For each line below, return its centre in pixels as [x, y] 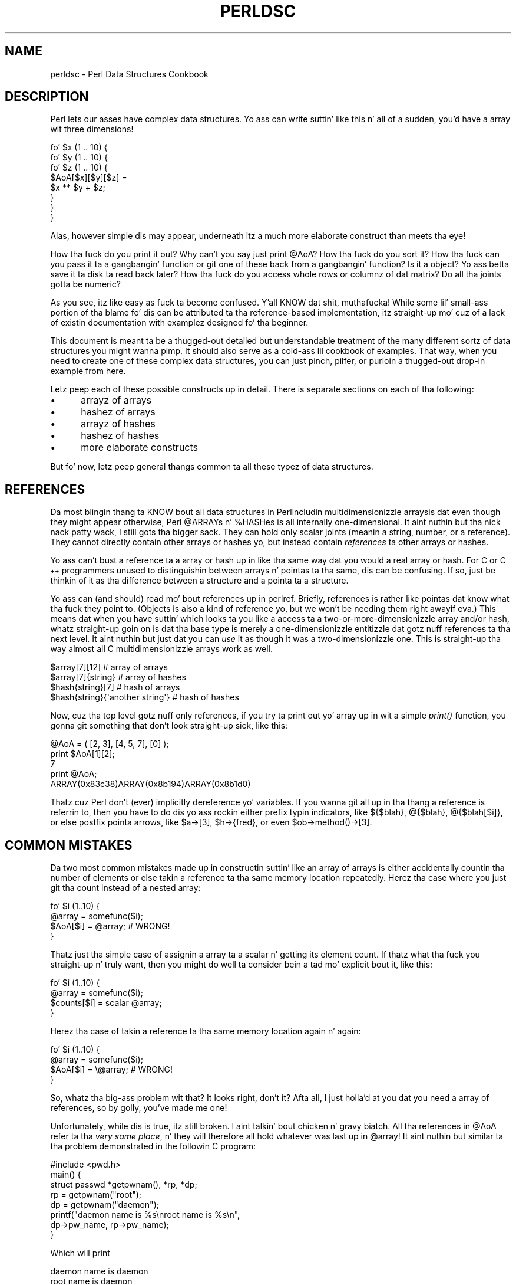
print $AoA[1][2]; [82, 754]
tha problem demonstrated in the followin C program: [153, 1146]
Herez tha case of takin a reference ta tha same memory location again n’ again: [206, 1031]
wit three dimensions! [92, 129]
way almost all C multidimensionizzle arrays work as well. [161, 649]
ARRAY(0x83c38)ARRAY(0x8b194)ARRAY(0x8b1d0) [150, 784]
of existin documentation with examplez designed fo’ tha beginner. [179, 323]
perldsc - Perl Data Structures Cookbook [129, 74]
